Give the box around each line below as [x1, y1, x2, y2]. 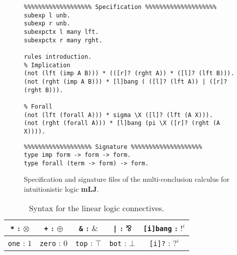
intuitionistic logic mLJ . [24, 184, 99, 194]
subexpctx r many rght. [24, 36, 103, 44]
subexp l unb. [24, 11, 71, 19]
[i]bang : [143, 222, 178, 234]
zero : [39, 237, 61, 249]
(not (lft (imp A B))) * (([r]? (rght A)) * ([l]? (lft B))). [24, 70, 235, 77]
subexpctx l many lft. [24, 28, 99, 35]
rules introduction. [24, 53, 92, 60]
